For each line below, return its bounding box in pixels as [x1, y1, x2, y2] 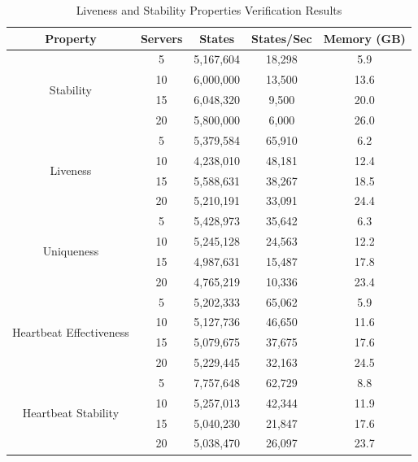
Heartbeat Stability [22, 404, 120, 421]
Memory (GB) [323, 29, 406, 46]
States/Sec [251, 29, 312, 46]
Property [45, 29, 97, 46]
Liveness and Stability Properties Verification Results [76, 2, 342, 18]
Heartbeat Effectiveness [12, 323, 129, 340]
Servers [140, 29, 183, 46]
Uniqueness [42, 242, 99, 259]
